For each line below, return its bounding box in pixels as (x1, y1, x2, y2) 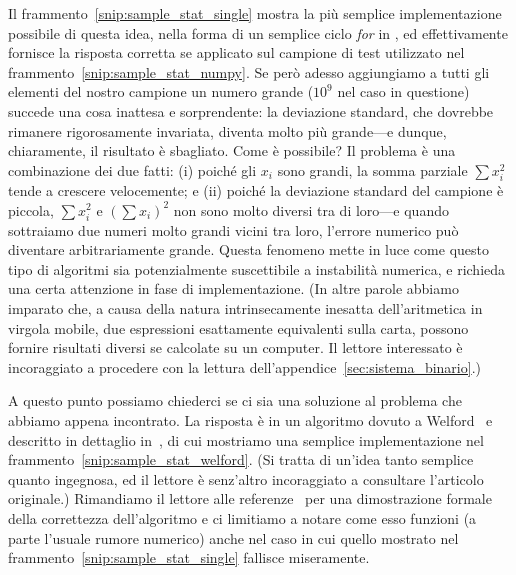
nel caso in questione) (337, 81, 470, 102)
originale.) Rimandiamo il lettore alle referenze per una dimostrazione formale (8, 488, 492, 509)
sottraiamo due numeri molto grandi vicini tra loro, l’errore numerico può (8, 219, 459, 240)
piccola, (8, 199, 54, 220)
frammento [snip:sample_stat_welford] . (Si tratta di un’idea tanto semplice (8, 449, 474, 470)
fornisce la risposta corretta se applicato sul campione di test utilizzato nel (8, 42, 465, 63)
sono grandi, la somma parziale (277, 159, 468, 180)
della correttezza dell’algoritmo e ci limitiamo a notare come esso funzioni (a (8, 507, 477, 528)
